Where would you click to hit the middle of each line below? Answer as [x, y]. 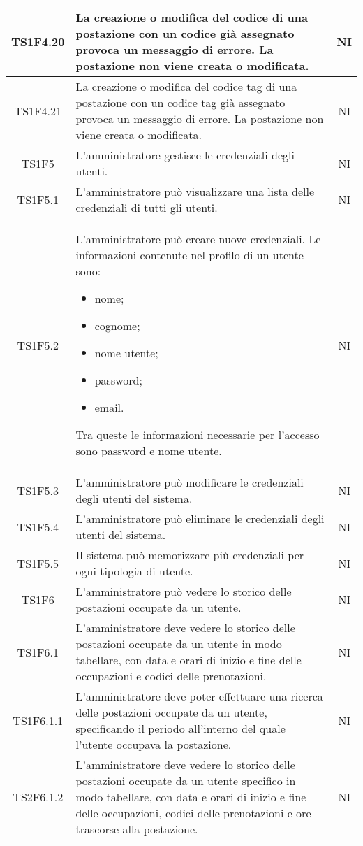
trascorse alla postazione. [137, 829]
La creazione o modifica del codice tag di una [186, 86]
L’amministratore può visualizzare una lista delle [195, 191]
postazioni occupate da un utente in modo [179, 644]
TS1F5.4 [38, 526]
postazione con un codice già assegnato [185, 33]
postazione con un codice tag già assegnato [180, 102]
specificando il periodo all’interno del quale [180, 728]
